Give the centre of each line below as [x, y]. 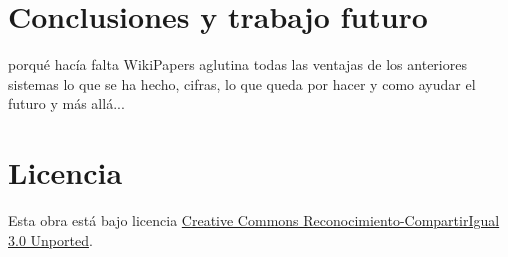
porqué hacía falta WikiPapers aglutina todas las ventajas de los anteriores [237, 64]
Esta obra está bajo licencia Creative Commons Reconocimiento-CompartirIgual [254, 220]
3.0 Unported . [50, 239]
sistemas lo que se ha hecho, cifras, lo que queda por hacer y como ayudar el [242, 83]
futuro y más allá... [66, 103]
